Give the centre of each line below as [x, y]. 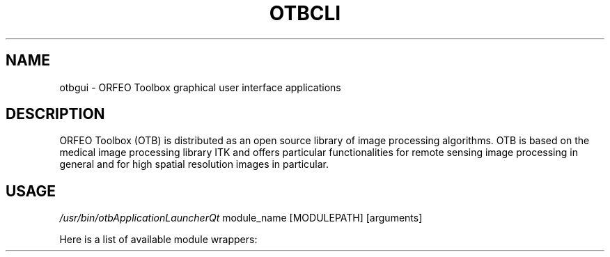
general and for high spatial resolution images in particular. [194, 164]
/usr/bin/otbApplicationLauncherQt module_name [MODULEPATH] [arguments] [241, 218]
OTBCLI [305, 13]
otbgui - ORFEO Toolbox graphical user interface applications [200, 87]
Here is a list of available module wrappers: [158, 240]
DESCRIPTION [55, 114]
